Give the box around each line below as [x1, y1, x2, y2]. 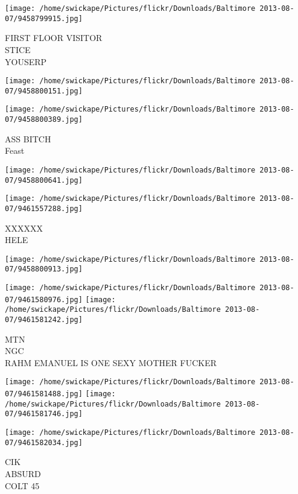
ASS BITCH [5, 132, 51, 145]
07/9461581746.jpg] [5, 410, 83, 419]
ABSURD [5, 467, 41, 480]
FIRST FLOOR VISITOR [5, 31, 103, 44]
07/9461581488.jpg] [5, 390, 83, 399]
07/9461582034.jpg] [5, 438, 83, 447]
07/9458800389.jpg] [5, 115, 83, 124]
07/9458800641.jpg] [5, 176, 83, 185]
